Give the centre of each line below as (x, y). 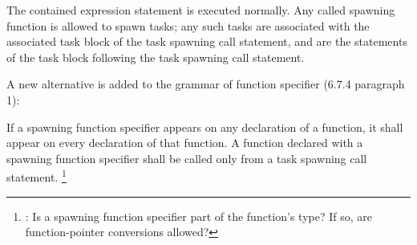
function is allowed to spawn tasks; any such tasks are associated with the (188, 25)
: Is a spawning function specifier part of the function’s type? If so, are (198, 216)
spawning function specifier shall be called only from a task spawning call (187, 158)
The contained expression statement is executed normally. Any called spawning (201, 10)
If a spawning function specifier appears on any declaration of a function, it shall (205, 127)
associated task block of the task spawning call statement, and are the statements (207, 41)
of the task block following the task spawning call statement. (156, 57)
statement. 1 (36, 176)
